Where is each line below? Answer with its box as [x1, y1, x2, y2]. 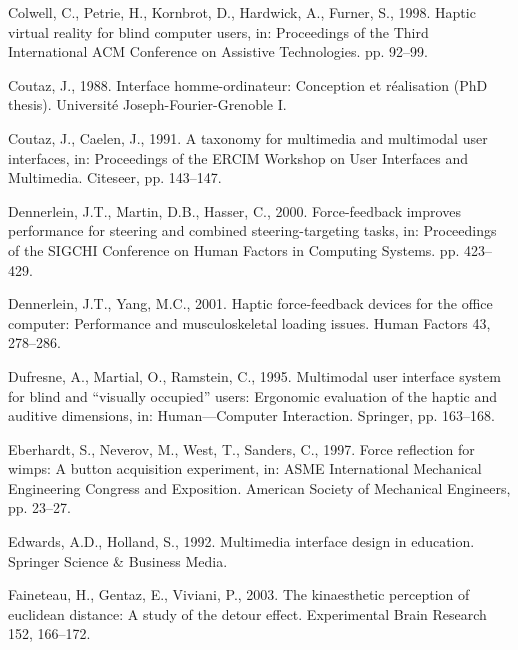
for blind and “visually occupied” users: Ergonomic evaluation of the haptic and [8, 385, 498, 406]
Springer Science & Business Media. [8, 550, 228, 571]
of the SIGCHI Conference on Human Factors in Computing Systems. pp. [8, 239, 460, 260]
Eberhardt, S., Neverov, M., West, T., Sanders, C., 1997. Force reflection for [8, 438, 475, 459]
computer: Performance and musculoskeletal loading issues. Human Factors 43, [8, 312, 491, 333]
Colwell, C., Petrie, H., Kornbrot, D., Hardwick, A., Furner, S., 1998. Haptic [8, 2, 476, 22]
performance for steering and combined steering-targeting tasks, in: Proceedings [8, 220, 497, 241]
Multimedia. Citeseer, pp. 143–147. [8, 167, 222, 188]
